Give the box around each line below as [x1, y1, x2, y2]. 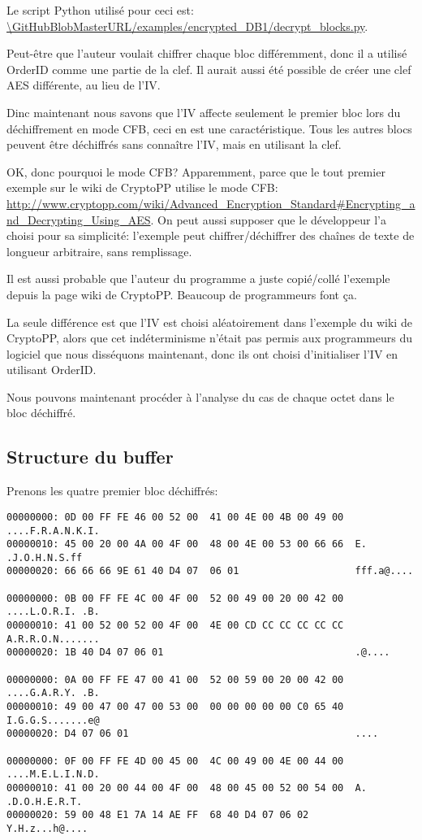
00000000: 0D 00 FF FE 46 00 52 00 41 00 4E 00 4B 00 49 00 [6, 511, 344, 523]
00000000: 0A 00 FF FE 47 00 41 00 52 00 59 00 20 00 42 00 [6, 673, 344, 685]
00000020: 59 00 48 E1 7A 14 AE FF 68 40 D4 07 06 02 [6, 809, 309, 821]
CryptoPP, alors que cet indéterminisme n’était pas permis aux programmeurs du [6, 329, 413, 346]
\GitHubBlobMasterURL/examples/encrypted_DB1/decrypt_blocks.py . [6, 17, 368, 34]
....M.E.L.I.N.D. [6, 768, 100, 781]
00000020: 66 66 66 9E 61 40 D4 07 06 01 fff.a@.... [6, 565, 414, 577]
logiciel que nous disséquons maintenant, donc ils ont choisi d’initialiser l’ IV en [6, 345, 398, 362]
